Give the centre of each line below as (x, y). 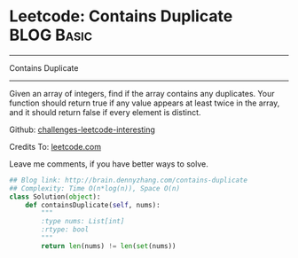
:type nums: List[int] (83, 222)
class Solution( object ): (55, 197)
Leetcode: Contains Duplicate (121, 16)
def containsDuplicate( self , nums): (93, 205)
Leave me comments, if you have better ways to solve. (109, 164)
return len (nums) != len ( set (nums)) (109, 246)
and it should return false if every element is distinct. (105, 112)
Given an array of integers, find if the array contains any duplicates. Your (142, 93)
